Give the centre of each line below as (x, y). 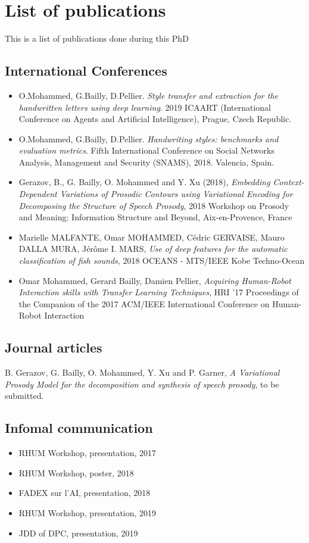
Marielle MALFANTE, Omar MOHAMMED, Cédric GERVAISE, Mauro (152, 237)
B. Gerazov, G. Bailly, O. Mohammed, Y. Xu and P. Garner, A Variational (142, 372)
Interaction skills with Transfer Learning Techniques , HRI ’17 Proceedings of (159, 292)
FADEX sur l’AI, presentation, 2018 (85, 493)
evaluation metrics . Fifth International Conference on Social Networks (146, 150)
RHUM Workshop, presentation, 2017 (88, 453)
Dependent (38, 194)
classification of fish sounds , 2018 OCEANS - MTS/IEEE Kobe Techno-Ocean (162, 260)
